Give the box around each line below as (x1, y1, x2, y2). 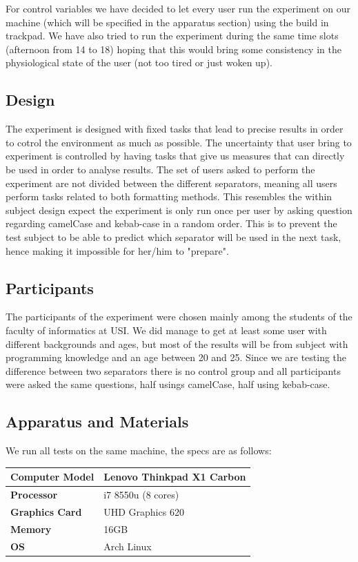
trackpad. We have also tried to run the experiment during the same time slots (6, 28, 339, 43)
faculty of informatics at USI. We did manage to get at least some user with (6, 322, 327, 337)
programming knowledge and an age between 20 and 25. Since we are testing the (6, 350, 347, 365)
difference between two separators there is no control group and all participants (6, 363, 341, 378)
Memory (10, 521, 52, 536)
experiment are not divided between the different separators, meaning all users (6, 175, 337, 190)
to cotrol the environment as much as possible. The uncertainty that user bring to (6, 135, 352, 149)
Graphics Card (10, 504, 82, 519)
